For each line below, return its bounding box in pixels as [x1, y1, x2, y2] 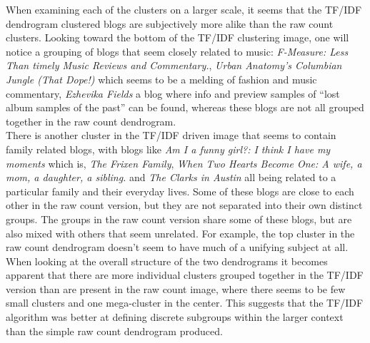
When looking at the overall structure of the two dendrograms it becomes [6, 253, 328, 268]
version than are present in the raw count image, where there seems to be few [6, 281, 346, 296]
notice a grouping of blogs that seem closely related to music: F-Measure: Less [6, 43, 349, 58]
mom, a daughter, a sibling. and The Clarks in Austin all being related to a [6, 170, 336, 185]
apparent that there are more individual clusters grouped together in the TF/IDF [6, 267, 364, 282]
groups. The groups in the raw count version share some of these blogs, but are [6, 211, 352, 226]
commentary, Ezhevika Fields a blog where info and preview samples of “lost [6, 86, 340, 101]
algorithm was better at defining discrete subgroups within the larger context [6, 309, 344, 324]
